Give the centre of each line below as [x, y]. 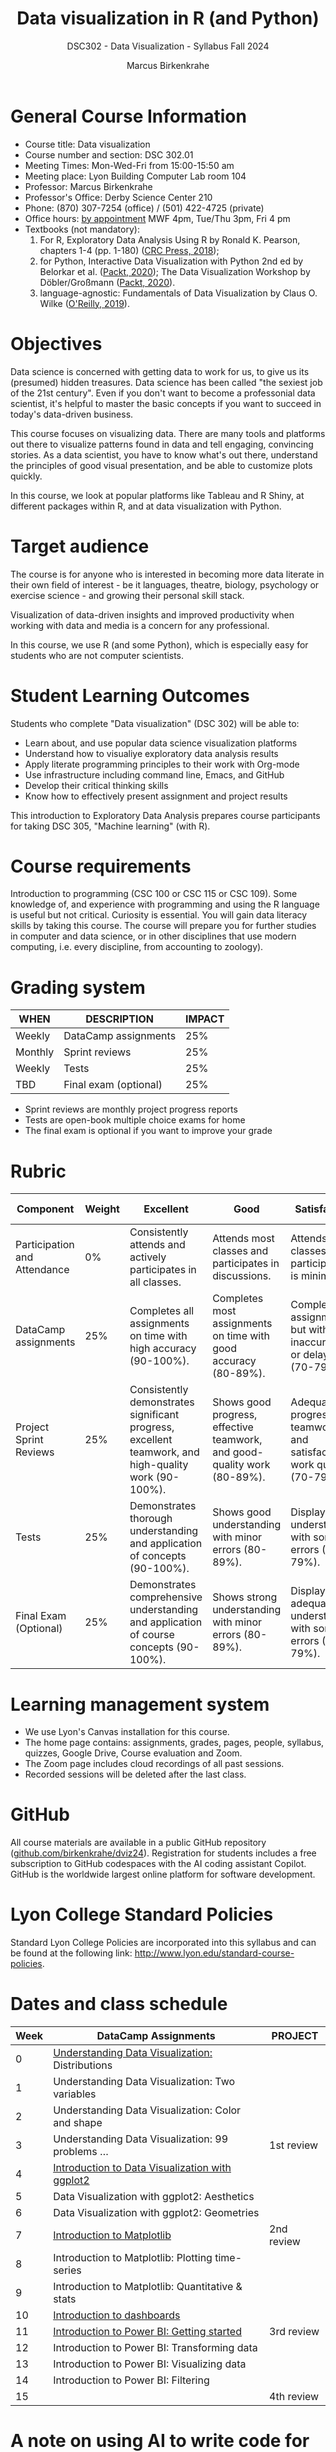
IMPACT [205, 1019]
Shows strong [245, 1597]
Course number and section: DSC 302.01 [109, 154]
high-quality [159, 1465]
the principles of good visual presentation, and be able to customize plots [161, 465]
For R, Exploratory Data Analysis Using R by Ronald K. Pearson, [170, 239]
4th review [294, 2397]
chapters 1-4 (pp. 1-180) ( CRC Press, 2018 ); [129, 250]
